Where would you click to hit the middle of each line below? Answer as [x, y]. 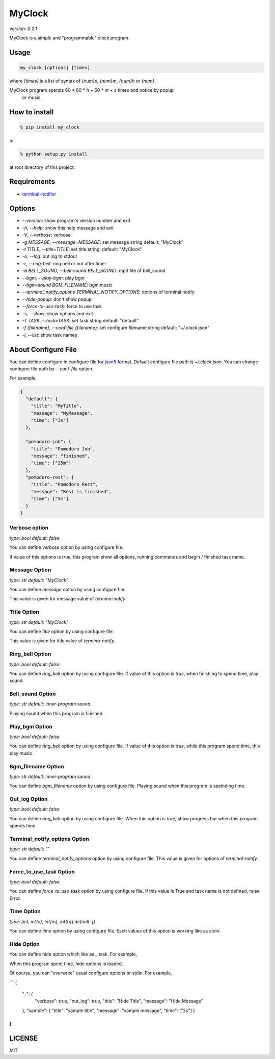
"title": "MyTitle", [57, 406]
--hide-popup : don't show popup [57, 299]
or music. [32, 97]
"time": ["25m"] [51, 463]
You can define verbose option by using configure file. [66, 547]
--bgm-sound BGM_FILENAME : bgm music [67, 285]
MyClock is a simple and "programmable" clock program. [70, 38]
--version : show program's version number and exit [76, 221]
